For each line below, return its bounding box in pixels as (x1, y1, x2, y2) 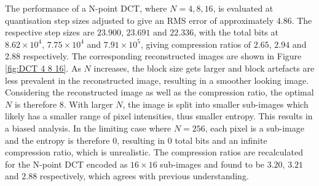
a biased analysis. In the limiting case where (5, 121, 171, 134)
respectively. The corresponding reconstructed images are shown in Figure (23, 50, 302, 62)
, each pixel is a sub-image (205, 121, 304, 134)
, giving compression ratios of (140, 37, 251, 50)
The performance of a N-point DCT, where (5, 2, 167, 14)
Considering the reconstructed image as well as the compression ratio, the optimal (5, 86, 314, 99)
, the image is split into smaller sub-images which (122, 97, 309, 110)
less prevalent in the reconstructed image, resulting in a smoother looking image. (5, 73, 309, 86)
